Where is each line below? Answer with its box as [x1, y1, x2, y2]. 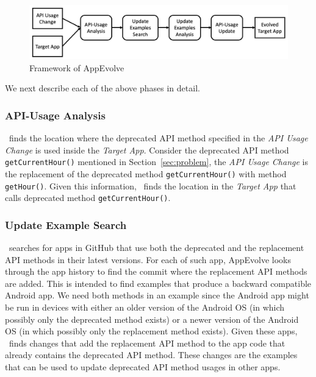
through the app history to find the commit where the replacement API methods [5, 265, 307, 278]
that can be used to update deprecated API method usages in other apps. [5, 360, 281, 373]
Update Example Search [5, 217, 127, 232]
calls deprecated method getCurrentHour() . [5, 191, 171, 204]
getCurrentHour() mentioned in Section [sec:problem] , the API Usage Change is [5, 155, 309, 168]
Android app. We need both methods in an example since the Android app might [5, 289, 309, 301]
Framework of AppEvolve [29, 61, 124, 74]
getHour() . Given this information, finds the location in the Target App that [5, 179, 296, 192]
